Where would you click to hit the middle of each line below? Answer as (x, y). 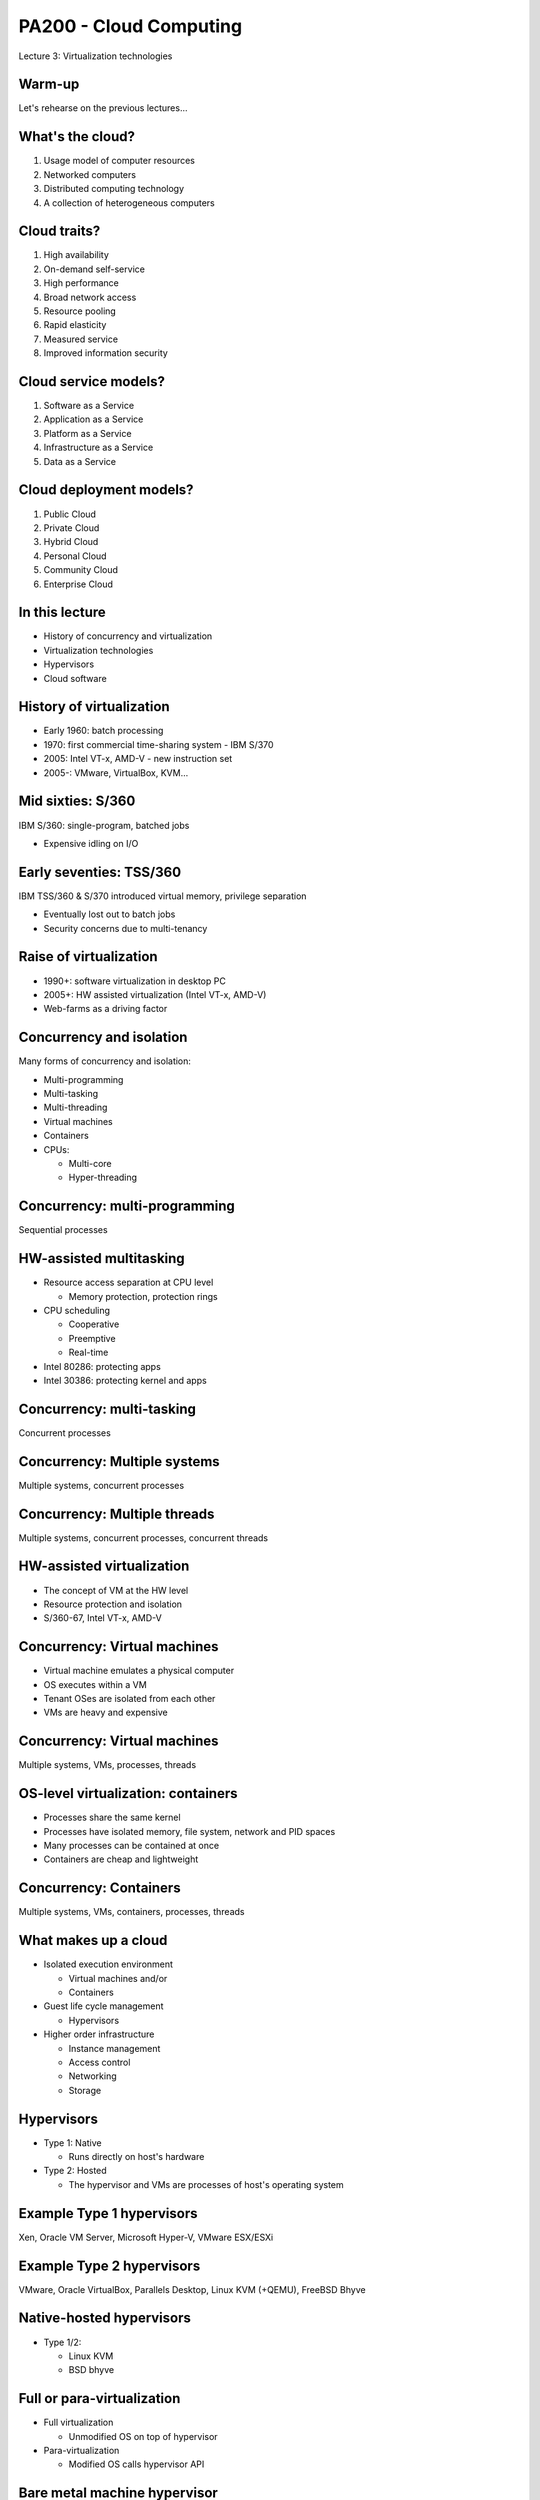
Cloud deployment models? (106, 490)
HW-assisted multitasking (101, 1258)
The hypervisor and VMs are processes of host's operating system (206, 2184)
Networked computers (90, 174)
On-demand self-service (94, 269)
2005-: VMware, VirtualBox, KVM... (116, 772)
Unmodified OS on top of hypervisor (143, 2436)
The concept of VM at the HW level (116, 1590)
